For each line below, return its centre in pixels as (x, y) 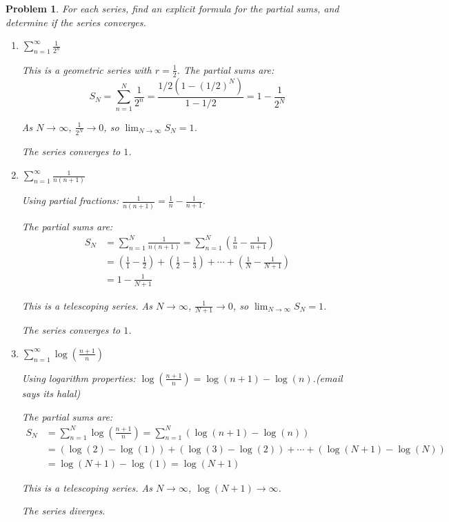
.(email (328, 378)
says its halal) (51, 393)
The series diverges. (63, 511)
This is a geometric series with (87, 69)
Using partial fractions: (70, 200)
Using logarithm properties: (79, 378)
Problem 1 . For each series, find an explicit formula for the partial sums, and (172, 8)
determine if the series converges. (76, 22)
